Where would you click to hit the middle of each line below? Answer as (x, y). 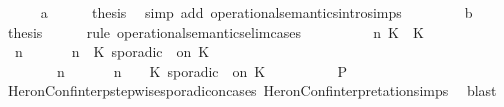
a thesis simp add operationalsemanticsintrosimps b (256, 12)
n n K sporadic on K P (202, 70)
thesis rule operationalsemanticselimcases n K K (215, 31)
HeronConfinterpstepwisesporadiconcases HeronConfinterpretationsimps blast (252, 90)
